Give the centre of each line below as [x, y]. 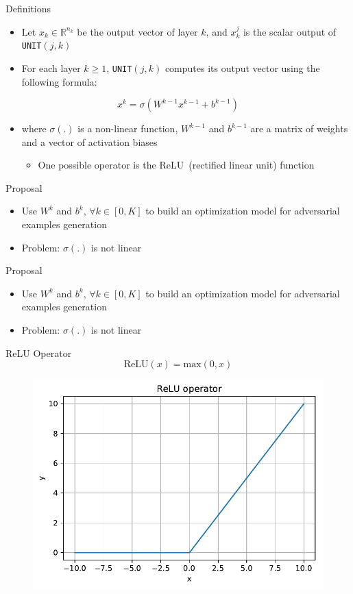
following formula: [59, 81]
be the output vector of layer [137, 31]
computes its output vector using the [242, 67]
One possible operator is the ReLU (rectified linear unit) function [176, 165]
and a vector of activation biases [89, 141]
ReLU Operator [39, 352]
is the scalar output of [290, 31]
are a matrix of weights [299, 128]
